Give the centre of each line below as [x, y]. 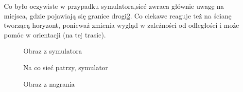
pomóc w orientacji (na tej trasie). [55, 34]
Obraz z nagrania [49, 83]
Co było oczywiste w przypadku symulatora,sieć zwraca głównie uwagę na [114, 6]
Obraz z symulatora [53, 51]
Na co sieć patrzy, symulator [66, 67]
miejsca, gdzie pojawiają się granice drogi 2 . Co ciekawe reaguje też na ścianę [118, 15]
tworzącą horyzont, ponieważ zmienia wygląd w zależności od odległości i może [121, 25]
